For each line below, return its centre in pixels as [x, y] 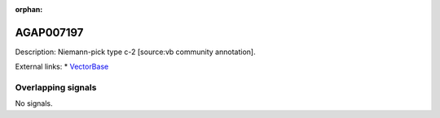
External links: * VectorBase [62, 67]
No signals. [34, 103]
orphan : [29, 9]
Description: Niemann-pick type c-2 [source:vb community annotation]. [135, 52]
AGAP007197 [49, 32]
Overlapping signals [56, 87]
